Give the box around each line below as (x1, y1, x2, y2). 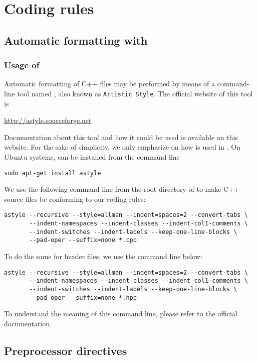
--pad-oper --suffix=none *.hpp (29, 294, 137, 301)
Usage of (4, 59, 40, 71)
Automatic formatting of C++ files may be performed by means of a (4, 78, 215, 89)
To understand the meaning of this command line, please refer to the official (4, 308, 237, 319)
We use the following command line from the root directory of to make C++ (4, 184, 239, 194)
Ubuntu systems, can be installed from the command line (4, 152, 180, 162)
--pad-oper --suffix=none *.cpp (29, 236, 137, 244)
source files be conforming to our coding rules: (4, 193, 146, 204)
